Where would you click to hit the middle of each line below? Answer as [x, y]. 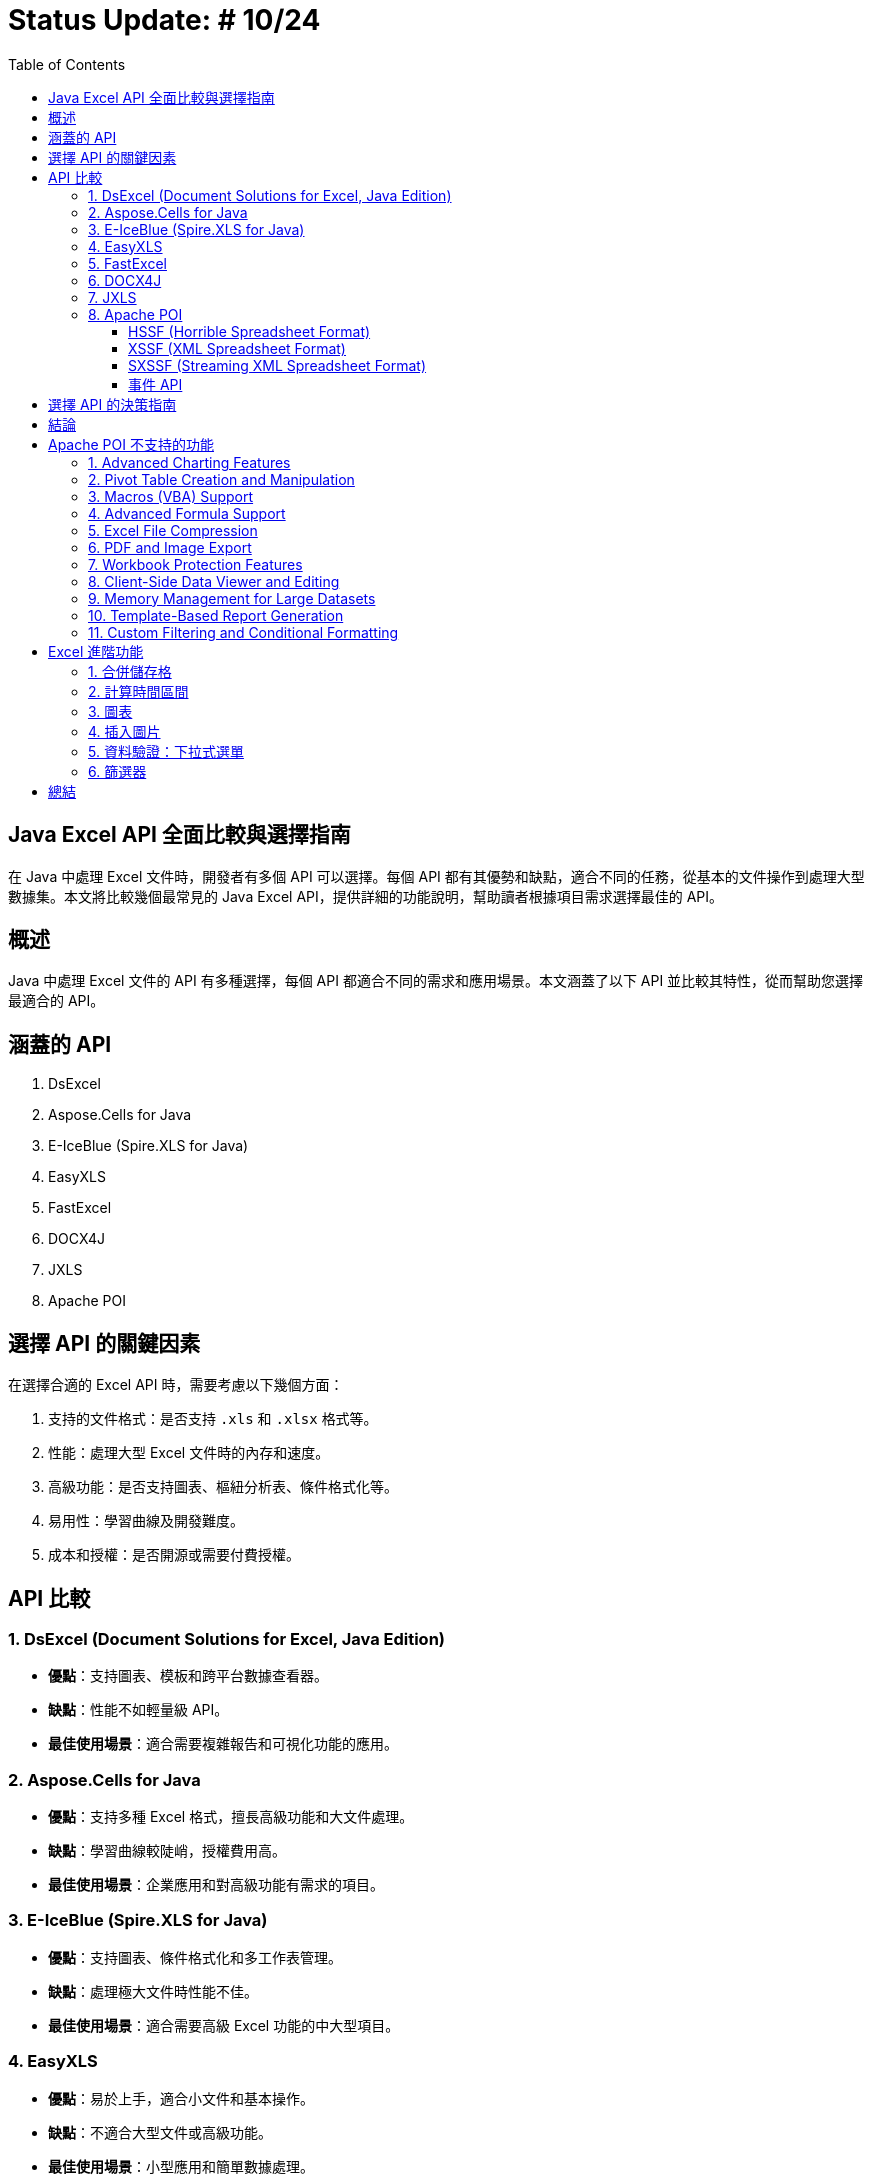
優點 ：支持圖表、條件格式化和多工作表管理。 [195, 1957]
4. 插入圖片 [124, 731]
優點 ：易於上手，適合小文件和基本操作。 [181, 2098]
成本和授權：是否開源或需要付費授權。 [174, 1555]
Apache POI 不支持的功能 [131, 444]
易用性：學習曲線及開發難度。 [146, 1521]
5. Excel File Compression [173, 530]
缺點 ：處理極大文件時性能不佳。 [153, 1991]
